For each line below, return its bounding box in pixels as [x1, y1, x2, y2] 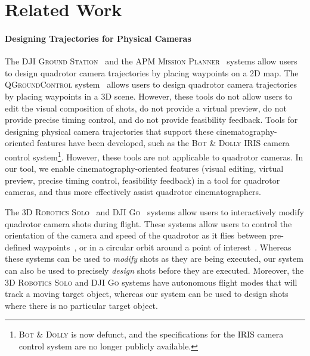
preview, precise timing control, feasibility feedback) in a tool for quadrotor [5, 174, 280, 186]
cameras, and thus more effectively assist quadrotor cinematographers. [5, 185, 261, 198]
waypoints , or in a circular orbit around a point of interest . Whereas [33, 240, 292, 253]
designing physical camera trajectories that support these [5, 125, 214, 137]
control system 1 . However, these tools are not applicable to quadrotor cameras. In [5, 148, 303, 163]
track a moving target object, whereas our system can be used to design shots [5, 287, 289, 300]
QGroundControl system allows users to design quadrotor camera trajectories [5, 78, 297, 91]
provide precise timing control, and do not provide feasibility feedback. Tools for [5, 113, 298, 126]
